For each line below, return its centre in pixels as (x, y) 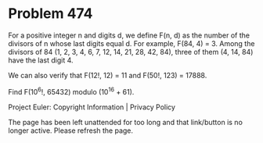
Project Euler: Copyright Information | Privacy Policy (92, 107)
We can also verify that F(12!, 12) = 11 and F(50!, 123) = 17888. (108, 75)
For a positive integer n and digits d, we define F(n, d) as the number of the (129, 35)
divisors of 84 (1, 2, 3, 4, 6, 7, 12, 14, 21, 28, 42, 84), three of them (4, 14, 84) (131, 52)
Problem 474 (50, 14)
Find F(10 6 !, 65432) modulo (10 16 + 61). (71, 91)
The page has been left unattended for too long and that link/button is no (125, 122)
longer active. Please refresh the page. (71, 130)
